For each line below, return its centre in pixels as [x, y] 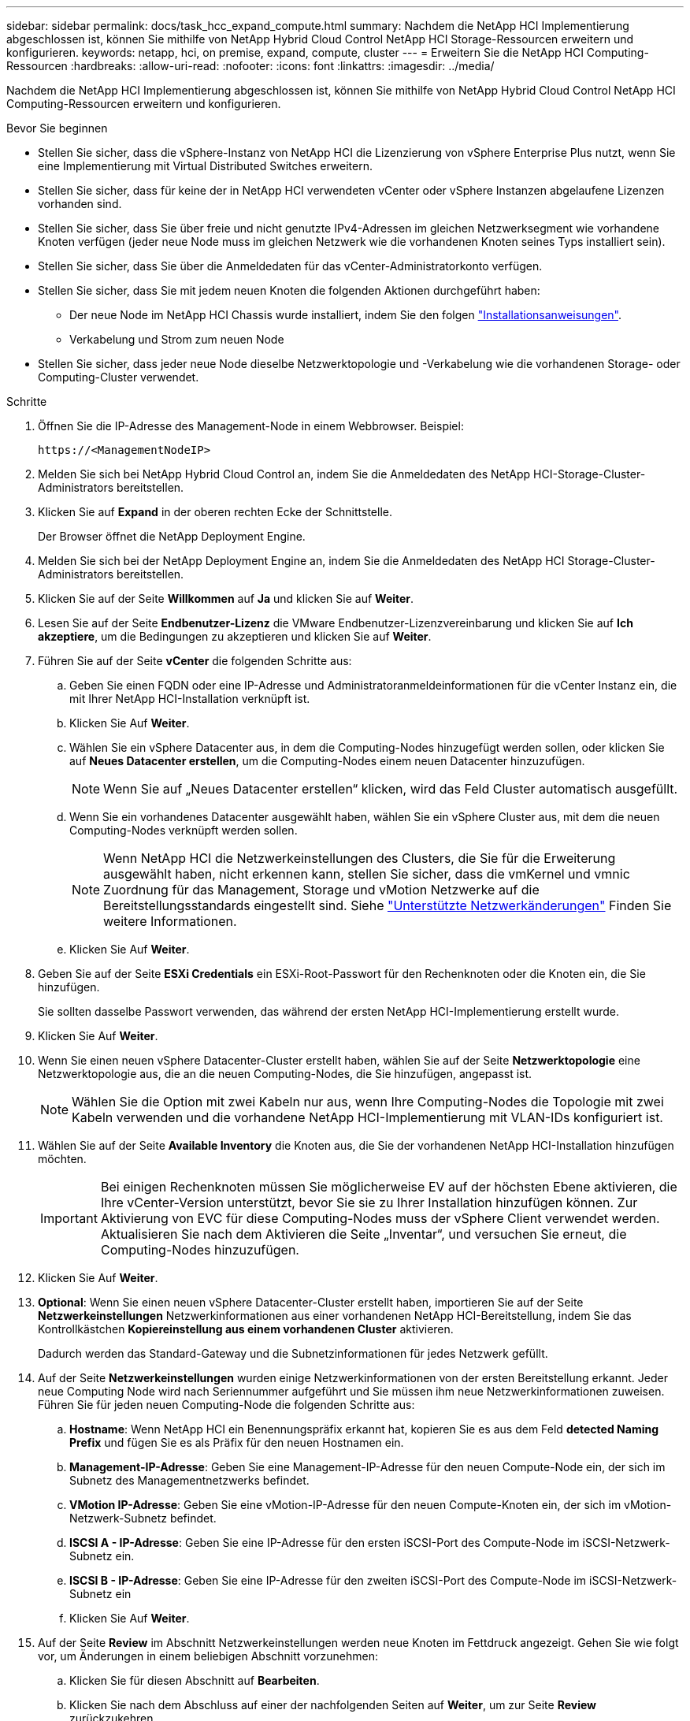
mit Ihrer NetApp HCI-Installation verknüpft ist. [190, 699]
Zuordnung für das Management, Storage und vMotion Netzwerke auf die [321, 890]
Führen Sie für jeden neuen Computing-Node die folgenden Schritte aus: [226, 1405]
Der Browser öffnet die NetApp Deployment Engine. [172, 536]
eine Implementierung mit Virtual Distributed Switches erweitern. [205, 166]
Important [69, 1218]
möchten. [62, 1159]
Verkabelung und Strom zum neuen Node [177, 339]
